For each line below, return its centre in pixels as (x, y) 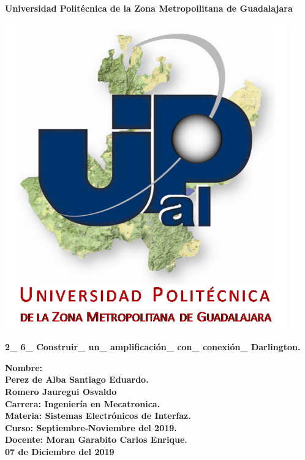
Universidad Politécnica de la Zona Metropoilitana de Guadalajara (149, 8)
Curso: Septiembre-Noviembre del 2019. (91, 427)
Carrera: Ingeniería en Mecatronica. (83, 403)
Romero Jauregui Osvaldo (61, 391)
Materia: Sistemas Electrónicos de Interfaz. (98, 416)
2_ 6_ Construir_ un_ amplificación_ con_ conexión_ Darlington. (153, 347)
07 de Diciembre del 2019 (60, 451)
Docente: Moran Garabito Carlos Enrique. (96, 439)
